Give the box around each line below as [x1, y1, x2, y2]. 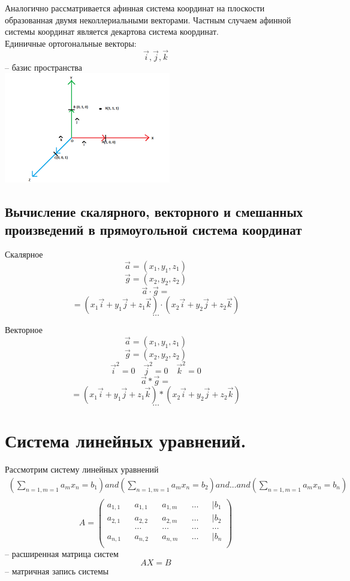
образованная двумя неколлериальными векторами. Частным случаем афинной [5, 13, 291, 26]
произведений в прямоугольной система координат [5, 220, 302, 238]
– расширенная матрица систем [5, 547, 119, 559]
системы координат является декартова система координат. [5, 25, 219, 38]
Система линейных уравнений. [5, 428, 246, 453]
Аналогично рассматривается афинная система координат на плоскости [5, 2, 265, 14]
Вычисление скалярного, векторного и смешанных [5, 202, 303, 221]
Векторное [5, 323, 43, 336]
